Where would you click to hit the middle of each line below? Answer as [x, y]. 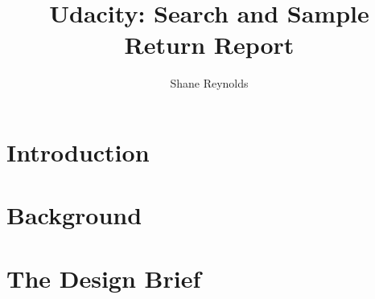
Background [74, 215]
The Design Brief [104, 278]
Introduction [78, 152]
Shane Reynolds [209, 83]
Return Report [209, 45]
